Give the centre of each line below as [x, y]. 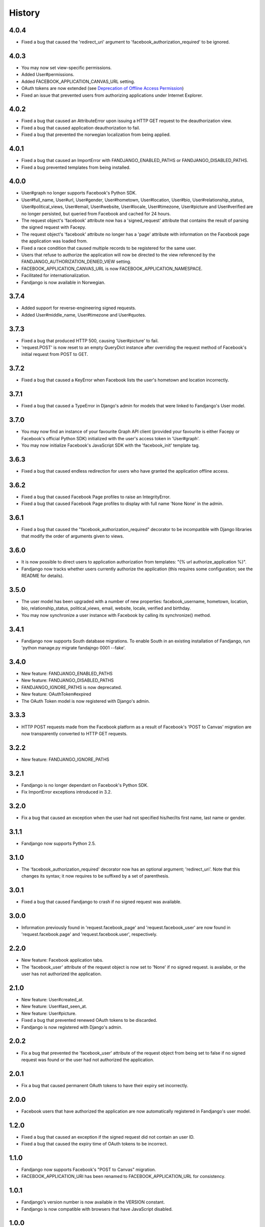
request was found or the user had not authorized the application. [88, 1060]
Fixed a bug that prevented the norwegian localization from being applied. [96, 134]
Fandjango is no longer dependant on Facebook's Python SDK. [85, 785]
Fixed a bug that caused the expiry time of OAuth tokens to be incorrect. [94, 1144]
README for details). [42, 576]
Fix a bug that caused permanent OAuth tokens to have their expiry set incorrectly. [105, 1085]
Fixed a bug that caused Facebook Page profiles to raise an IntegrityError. [96, 497]
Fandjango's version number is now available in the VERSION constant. [93, 1202]
